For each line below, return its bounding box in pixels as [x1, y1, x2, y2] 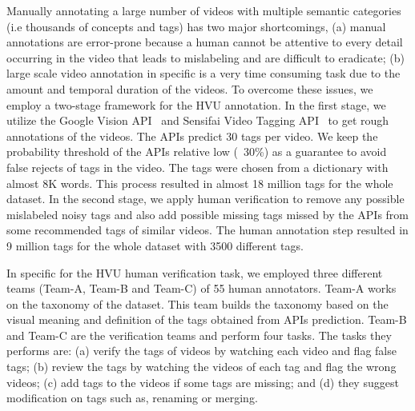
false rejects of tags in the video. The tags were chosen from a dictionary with [6, 158, 389, 175]
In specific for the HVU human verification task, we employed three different [6, 264, 383, 281]
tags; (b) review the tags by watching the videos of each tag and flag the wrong [6, 358, 397, 375]
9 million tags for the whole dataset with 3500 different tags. [6, 237, 304, 253]
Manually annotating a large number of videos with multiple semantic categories [6, 2, 401, 18]
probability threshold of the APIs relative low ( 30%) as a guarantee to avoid [6, 143, 387, 160]
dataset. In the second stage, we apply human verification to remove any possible [6, 190, 405, 207]
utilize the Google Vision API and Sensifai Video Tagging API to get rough [6, 112, 389, 129]
